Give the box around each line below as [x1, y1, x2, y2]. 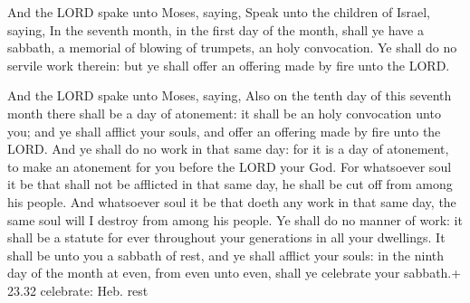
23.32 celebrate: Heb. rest [7, 280, 149, 299]
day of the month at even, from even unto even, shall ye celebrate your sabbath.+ [7, 263, 462, 282]
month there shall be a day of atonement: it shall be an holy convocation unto [7, 103, 441, 122]
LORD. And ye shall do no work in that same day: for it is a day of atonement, [7, 139, 449, 158]
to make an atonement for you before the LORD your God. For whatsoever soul [7, 156, 452, 175]
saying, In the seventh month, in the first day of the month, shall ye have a [7, 20, 424, 39]
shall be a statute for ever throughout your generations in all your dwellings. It [7, 228, 446, 247]
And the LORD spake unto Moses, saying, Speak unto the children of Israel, [7, 3, 430, 21]
